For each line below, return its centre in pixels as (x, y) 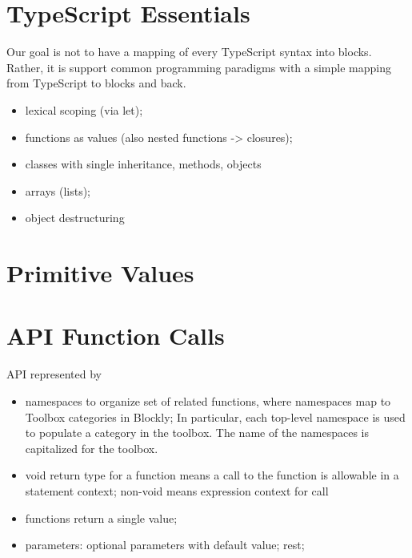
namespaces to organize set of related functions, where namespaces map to (208, 400)
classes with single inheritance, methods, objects (143, 164)
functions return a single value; (101, 518)
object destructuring (75, 218)
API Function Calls (116, 336)
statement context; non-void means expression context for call (177, 490)
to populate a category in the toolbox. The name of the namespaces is (197, 433)
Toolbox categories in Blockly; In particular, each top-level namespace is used (215, 416)
